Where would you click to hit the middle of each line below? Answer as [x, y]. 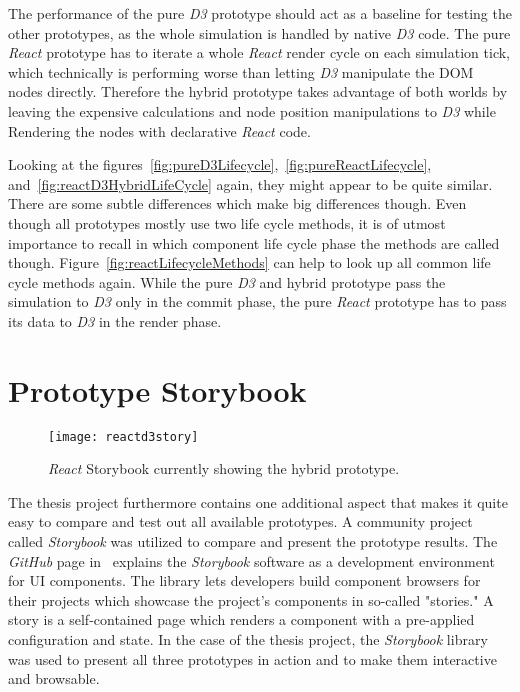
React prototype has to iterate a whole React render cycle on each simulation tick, [259, 52]
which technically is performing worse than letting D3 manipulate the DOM [241, 71]
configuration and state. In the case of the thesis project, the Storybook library [248, 639]
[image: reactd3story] [123, 436]
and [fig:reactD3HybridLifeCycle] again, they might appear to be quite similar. [250, 183]
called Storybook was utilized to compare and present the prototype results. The [253, 541]
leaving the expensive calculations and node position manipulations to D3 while [252, 110]
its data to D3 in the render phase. [115, 320]
